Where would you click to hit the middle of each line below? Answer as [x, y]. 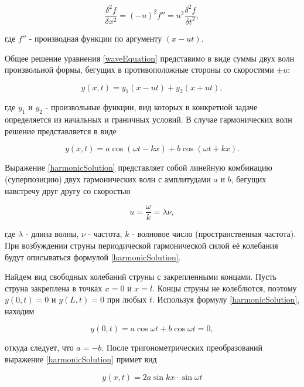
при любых [127, 299]
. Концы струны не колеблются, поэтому [225, 288]
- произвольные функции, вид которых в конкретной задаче [151, 107]
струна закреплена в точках [54, 288]
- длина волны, [52, 234]
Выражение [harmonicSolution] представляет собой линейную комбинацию [139, 167]
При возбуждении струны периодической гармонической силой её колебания [141, 245]
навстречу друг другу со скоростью [68, 190]
